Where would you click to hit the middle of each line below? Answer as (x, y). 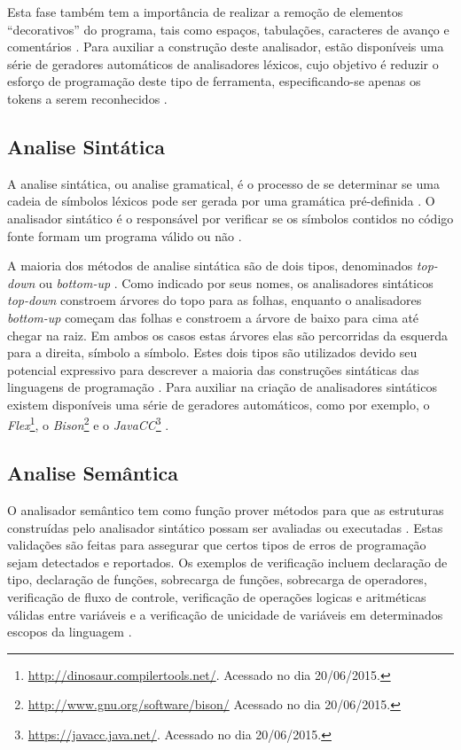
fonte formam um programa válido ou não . (125, 235)
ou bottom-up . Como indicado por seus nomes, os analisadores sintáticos (236, 282)
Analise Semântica (93, 473)
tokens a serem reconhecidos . (87, 98)
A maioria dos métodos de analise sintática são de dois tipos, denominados (210, 266)
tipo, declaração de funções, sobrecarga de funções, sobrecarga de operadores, (217, 579)
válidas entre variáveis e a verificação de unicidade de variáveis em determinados (225, 614)
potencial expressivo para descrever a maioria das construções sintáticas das (213, 369)
